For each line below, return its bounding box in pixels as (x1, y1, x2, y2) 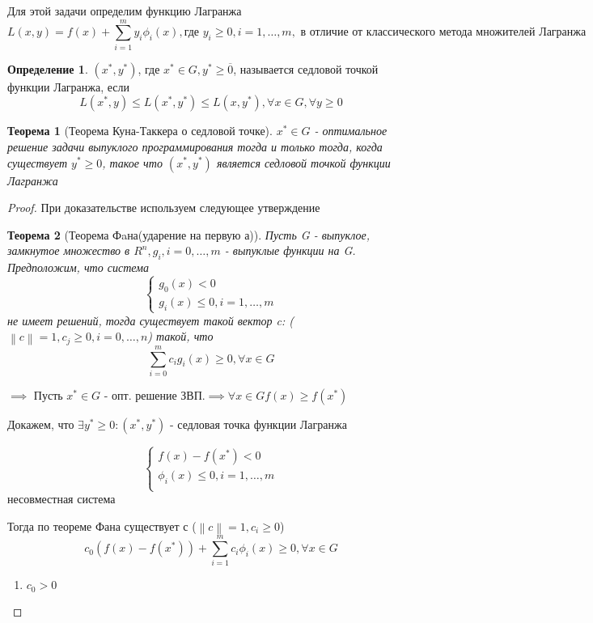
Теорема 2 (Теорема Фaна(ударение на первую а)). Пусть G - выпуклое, (7, 226, 371, 243)
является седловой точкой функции (216, 154, 391, 171)
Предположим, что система (7, 259, 150, 276)
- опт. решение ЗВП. (104, 387, 205, 403)
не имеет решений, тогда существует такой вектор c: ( (7, 311, 294, 328)
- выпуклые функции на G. (224, 242, 356, 259)
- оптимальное (314, 122, 388, 139)
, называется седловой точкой (233, 60, 379, 77)
